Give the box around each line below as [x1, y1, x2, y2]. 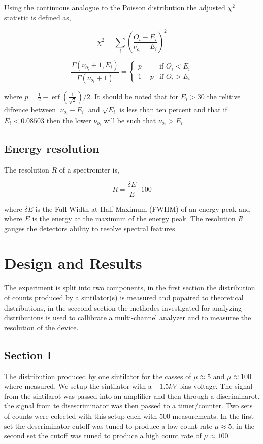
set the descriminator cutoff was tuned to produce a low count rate [4, 420, 212, 431]
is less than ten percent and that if [119, 104, 227, 114]
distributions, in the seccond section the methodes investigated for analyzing [4, 302, 242, 313]
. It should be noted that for [90, 91, 178, 101]
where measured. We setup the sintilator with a [4, 381, 152, 391]
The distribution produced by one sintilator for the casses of [4, 370, 191, 381]
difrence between [4, 104, 56, 114]
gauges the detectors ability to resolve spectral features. [4, 223, 177, 233]
